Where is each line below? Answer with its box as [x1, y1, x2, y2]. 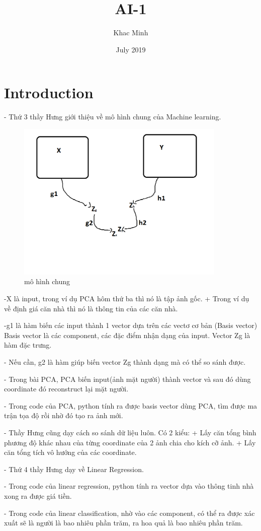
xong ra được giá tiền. [4, 490, 72, 501]
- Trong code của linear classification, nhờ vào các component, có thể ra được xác [4, 507, 255, 518]
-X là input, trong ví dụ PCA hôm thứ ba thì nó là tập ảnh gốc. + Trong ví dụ [4, 293, 249, 304]
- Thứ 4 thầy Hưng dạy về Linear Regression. [4, 463, 144, 474]
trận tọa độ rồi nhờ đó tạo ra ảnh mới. [4, 410, 123, 421]
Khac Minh [113, 27, 148, 38]
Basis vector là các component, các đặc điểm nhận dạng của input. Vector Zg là [4, 329, 250, 340]
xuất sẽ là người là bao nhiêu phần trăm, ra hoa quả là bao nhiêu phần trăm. [4, 517, 243, 528]
